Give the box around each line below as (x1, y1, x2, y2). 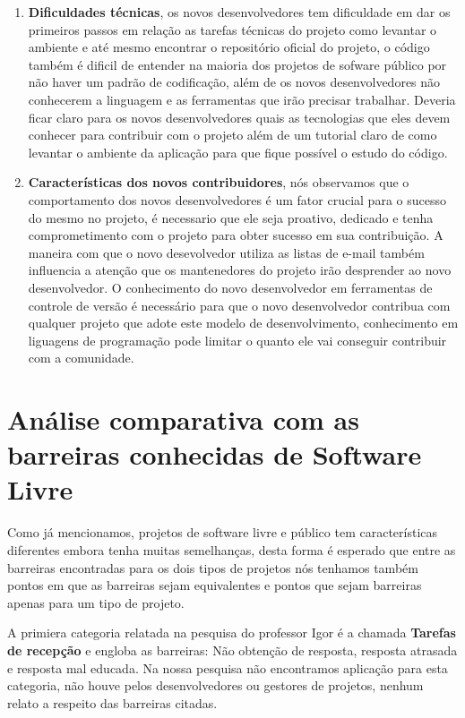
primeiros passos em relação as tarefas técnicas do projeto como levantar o (28, 20, 437, 38)
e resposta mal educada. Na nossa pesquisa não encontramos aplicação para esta (7, 658, 448, 677)
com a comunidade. (28, 348, 134, 367)
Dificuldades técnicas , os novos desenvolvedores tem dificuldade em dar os (28, 3, 451, 21)
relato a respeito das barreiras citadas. (7, 693, 218, 712)
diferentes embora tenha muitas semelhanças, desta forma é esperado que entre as (7, 540, 456, 559)
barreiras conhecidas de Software (7, 436, 422, 473)
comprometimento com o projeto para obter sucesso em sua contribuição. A (28, 226, 443, 244)
